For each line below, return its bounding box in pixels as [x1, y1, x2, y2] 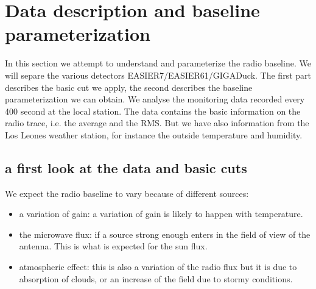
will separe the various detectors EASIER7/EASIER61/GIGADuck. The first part [5, 68, 311, 81]
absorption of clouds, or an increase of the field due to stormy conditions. [19, 272, 293, 285]
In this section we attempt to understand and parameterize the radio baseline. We [5, 57, 311, 70]
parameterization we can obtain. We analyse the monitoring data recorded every [5, 93, 305, 105]
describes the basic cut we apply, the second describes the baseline [5, 80, 253, 93]
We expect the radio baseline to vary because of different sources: [5, 187, 249, 199]
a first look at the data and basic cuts [5, 158, 247, 177]
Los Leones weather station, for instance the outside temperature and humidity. [5, 128, 303, 141]
